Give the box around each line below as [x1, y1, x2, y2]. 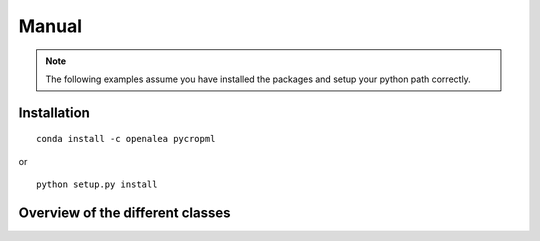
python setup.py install [36, 179, 158, 190]
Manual [18, 15, 83, 37]
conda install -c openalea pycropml [36, 133, 216, 145]
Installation [18, 104, 90, 121]
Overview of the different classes [18, 204, 231, 221]
